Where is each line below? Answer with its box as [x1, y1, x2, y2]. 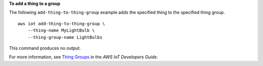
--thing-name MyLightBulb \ [27, 28, 95, 33]
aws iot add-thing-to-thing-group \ [18, 21, 105, 26]
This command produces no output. [9, 45, 81, 51]
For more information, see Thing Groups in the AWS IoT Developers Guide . [9, 54, 158, 60]
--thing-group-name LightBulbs [27, 34, 103, 40]
